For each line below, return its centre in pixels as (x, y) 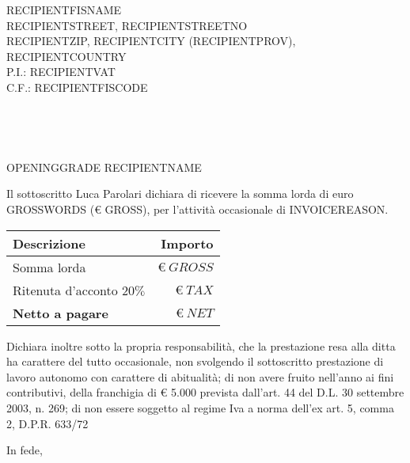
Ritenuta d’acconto (65, 290)
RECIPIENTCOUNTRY (66, 56)
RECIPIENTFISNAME (64, 9)
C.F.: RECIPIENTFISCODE (77, 87)
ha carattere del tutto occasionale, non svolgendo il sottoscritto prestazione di (195, 361)
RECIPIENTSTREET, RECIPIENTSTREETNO (127, 25)
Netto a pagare (61, 313)
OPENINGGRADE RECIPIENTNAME (104, 167)
